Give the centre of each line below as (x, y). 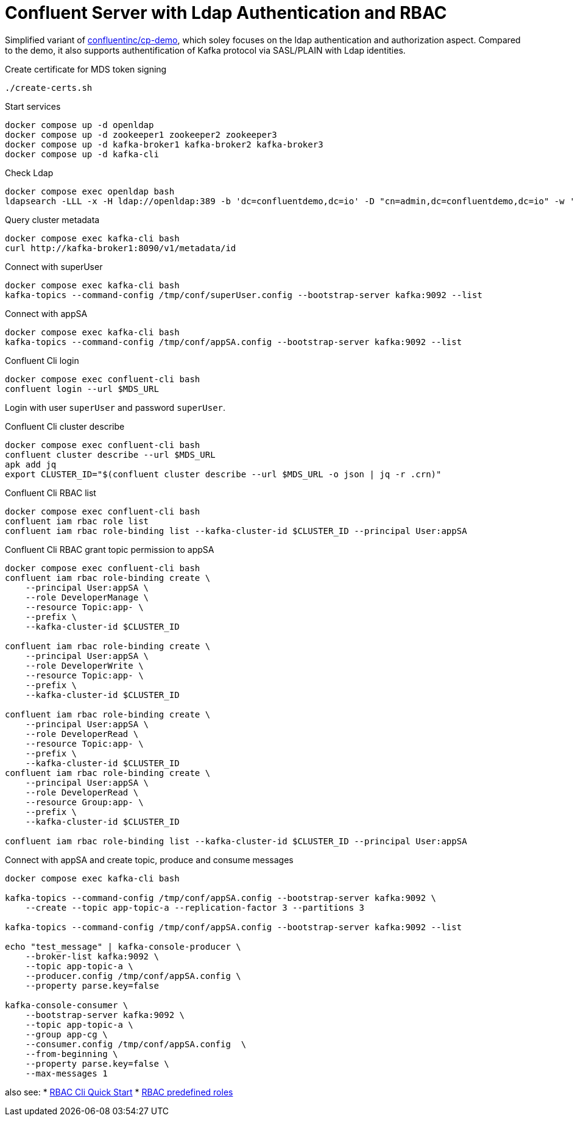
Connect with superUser (54, 266)
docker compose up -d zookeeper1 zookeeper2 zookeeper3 (141, 134)
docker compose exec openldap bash (90, 191)
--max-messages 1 (66, 1073)
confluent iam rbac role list (77, 521)
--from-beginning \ (72, 1054)
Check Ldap (29, 173)
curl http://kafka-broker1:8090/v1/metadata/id (121, 248)
